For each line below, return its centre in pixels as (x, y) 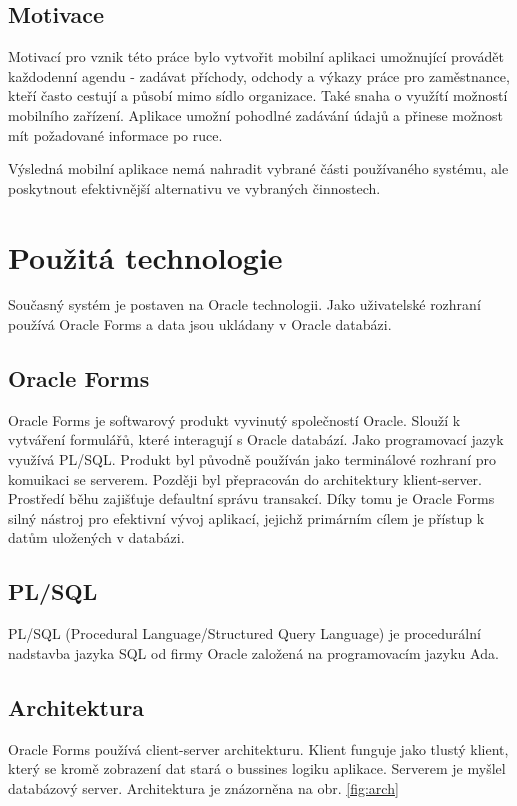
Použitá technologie (145, 256)
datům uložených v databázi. (96, 537)
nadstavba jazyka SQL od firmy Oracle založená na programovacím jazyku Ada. (253, 652)
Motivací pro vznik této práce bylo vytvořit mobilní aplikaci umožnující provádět (256, 56)
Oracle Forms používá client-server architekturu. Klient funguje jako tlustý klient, (258, 748)
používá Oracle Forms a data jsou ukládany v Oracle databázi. (200, 324)
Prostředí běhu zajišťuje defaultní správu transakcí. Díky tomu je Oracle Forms (251, 498)
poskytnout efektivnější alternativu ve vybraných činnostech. (194, 187)
